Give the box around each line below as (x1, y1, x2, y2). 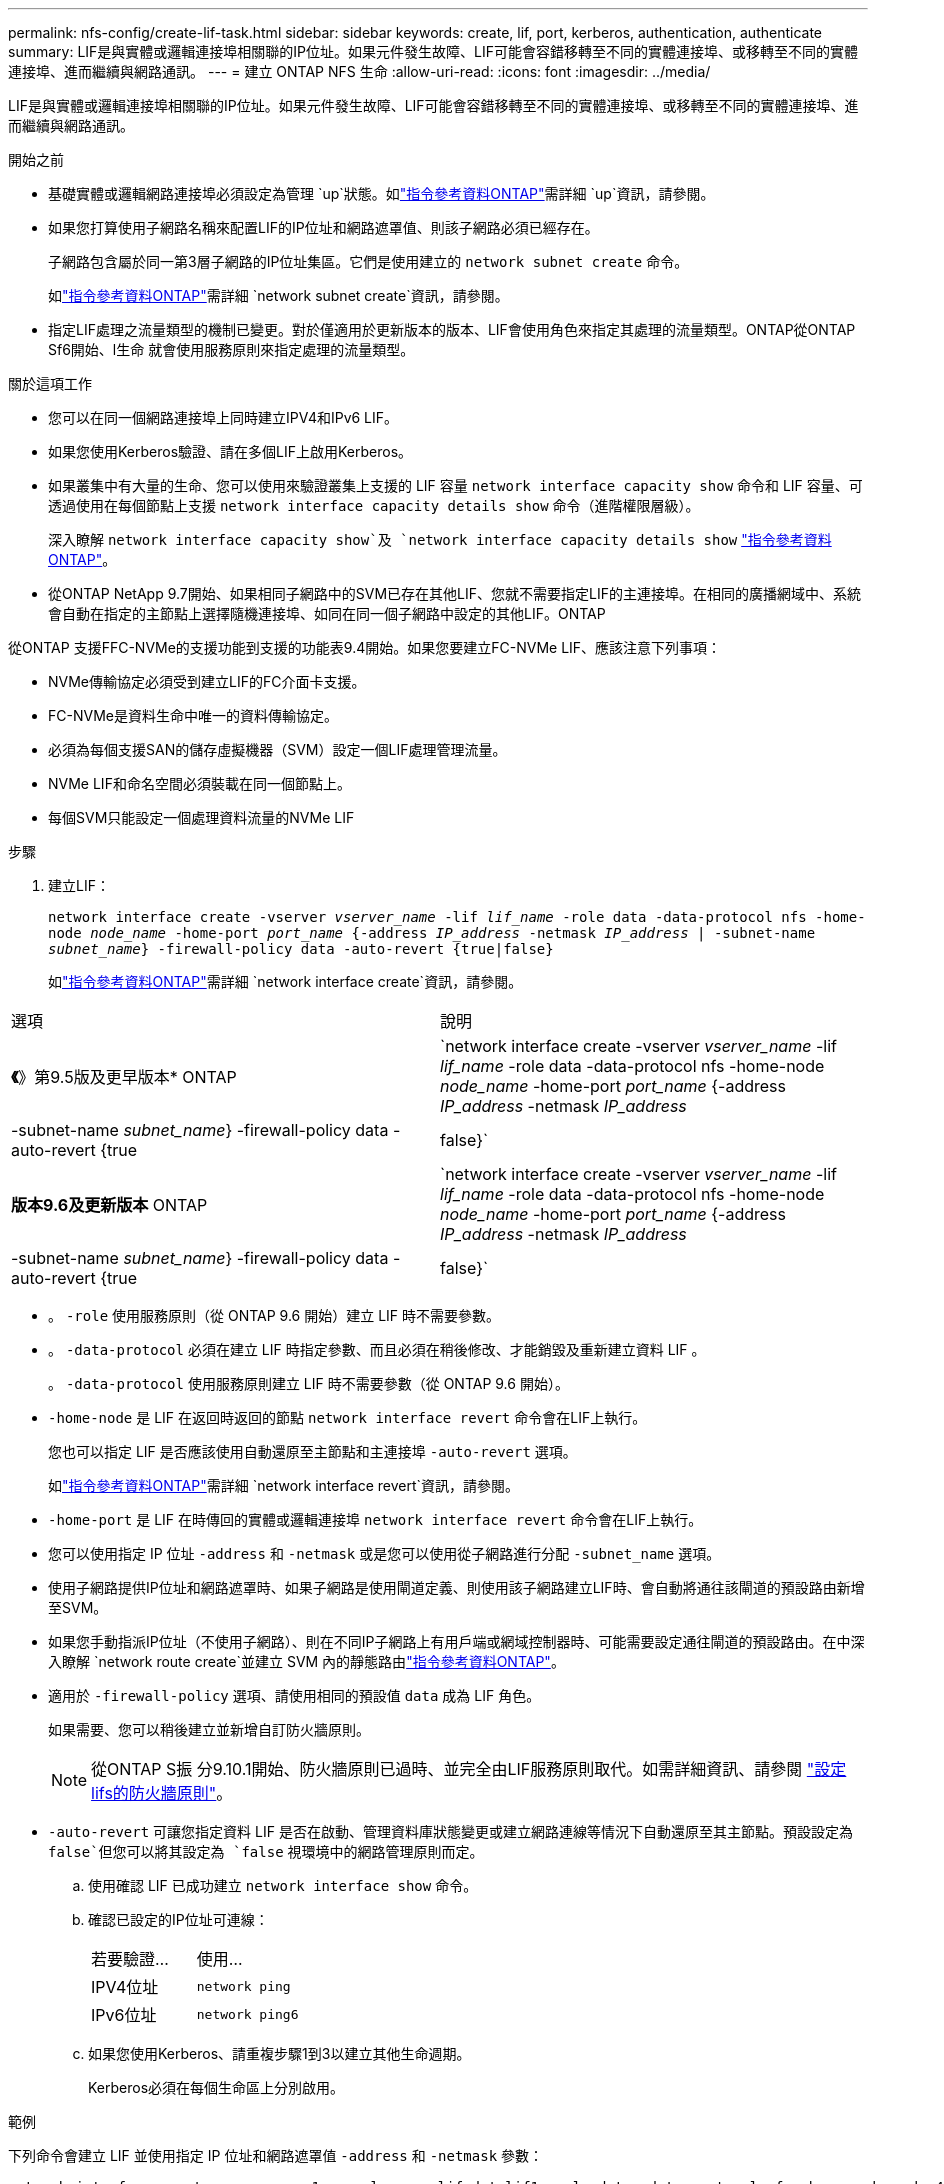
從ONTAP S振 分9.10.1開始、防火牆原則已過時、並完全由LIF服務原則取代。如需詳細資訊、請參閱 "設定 (91, 1759, 847, 1779)
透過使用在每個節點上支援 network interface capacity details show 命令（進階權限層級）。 (48, 497, 700, 514)
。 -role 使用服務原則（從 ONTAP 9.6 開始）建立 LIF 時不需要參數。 (48, 1307, 501, 1324)
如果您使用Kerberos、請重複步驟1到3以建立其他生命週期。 (88, 2045, 471, 2062)
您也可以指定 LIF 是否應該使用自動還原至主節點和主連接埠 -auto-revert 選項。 (48, 1443, 577, 1460)
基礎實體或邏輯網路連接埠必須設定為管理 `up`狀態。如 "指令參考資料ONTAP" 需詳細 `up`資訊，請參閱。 (48, 185, 715, 202)
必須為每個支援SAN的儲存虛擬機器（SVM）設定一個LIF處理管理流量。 (48, 741, 507, 758)
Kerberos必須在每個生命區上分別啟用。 (88, 2079, 345, 2096)
